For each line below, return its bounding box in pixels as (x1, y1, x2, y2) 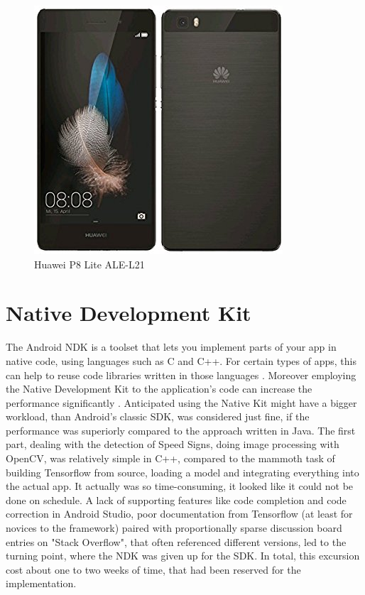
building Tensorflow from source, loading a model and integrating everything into (6, 464, 359, 479)
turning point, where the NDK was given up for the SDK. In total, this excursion (6, 548, 360, 563)
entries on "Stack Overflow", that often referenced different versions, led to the (6, 534, 347, 549)
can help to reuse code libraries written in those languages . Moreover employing (6, 367, 356, 382)
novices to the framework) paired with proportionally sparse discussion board (6, 520, 342, 535)
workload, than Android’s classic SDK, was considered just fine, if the (6, 409, 310, 424)
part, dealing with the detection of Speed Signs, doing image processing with (6, 437, 339, 452)
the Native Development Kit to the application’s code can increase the (6, 381, 312, 396)
